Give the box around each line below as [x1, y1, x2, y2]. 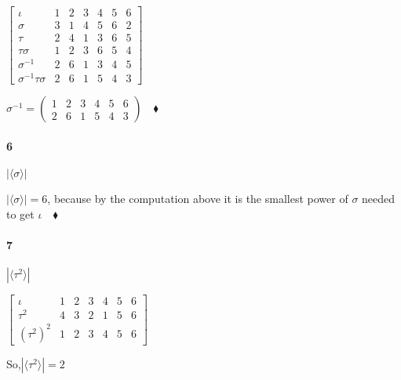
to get [6, 205, 35, 222]
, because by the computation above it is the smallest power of [47, 190, 348, 207]
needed [362, 190, 396, 207]
